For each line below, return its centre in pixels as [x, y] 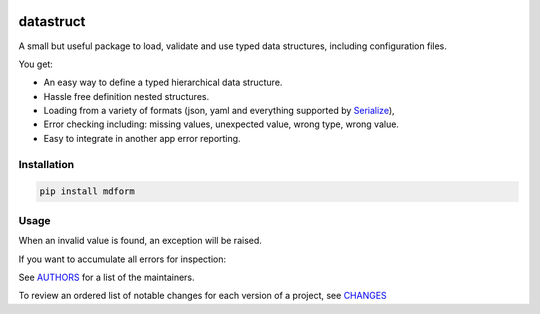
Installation [46, 164]
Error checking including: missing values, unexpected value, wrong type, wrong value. [221, 124]
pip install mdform [87, 191]
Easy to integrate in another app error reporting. [142, 138]
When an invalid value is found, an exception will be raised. [140, 241]
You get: [36, 64]
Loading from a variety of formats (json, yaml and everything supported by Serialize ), [219, 111]
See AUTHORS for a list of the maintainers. [106, 277]
